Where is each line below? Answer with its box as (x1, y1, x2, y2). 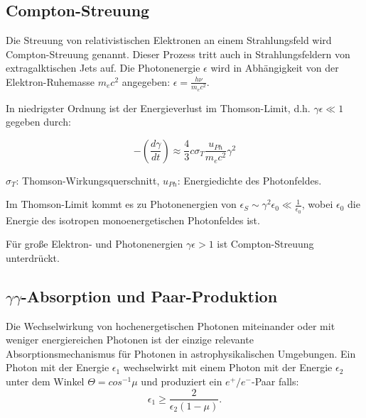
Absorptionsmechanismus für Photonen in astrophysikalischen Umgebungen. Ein (6, 346, 356, 361)
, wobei (301, 197, 333, 211)
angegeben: (122, 74, 171, 89)
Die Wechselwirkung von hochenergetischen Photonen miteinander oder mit (6, 318, 335, 333)
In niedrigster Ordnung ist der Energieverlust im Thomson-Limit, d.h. (6, 100, 311, 115)
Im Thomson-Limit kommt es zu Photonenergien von (6, 197, 237, 211)
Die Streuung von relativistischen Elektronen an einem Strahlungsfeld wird (6, 33, 332, 48)
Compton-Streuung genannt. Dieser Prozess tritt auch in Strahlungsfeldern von (6, 46, 350, 61)
